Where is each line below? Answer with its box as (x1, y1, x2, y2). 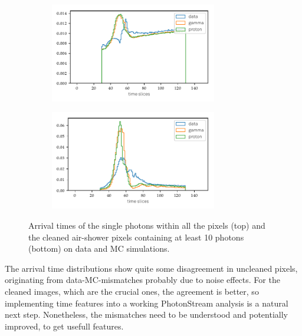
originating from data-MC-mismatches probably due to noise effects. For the (5, 274, 280, 286)
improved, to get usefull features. (5, 319, 124, 332)
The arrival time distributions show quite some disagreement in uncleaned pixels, (5, 262, 298, 274)
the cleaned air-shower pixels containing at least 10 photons (28, 230, 244, 243)
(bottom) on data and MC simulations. (28, 242, 170, 255)
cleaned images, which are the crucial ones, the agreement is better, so (5, 285, 259, 297)
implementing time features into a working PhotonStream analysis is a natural (5, 297, 288, 309)
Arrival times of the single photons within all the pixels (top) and (28, 219, 265, 231)
